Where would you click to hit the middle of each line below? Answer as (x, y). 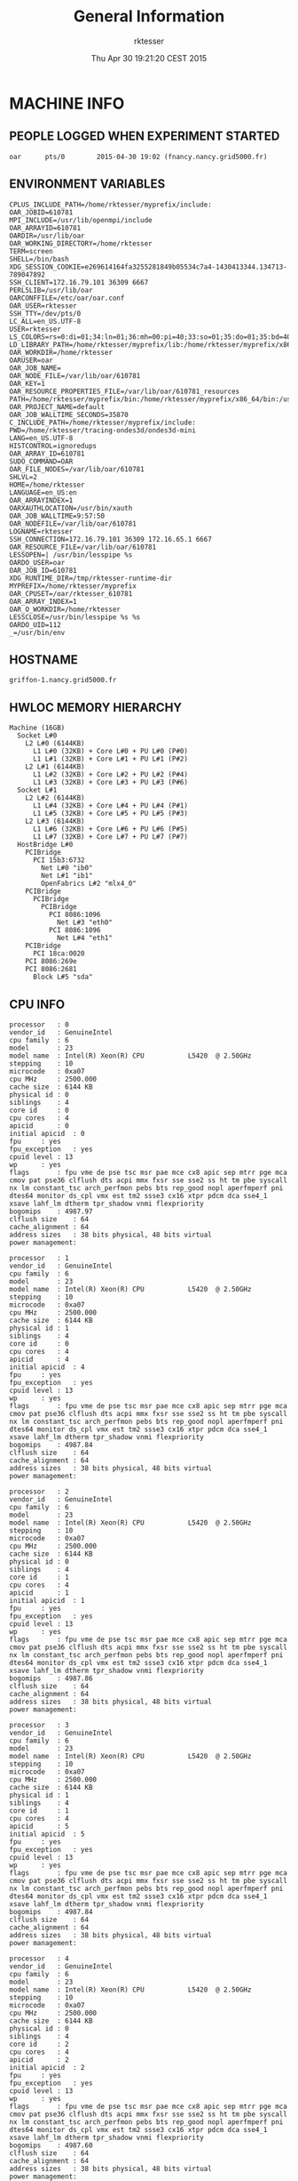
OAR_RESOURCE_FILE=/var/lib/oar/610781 (83, 547)
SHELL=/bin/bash (39, 259)
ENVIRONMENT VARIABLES (87, 184)
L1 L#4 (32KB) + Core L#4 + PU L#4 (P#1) (110, 806)
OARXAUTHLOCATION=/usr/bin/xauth (71, 508)
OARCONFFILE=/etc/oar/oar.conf (67, 298)
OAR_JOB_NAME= (35, 368)
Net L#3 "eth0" (85, 922)
